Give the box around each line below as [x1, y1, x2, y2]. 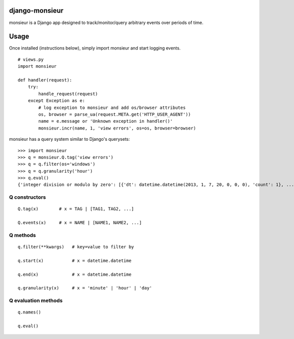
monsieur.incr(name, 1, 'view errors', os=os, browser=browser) [38, 125, 196, 131]
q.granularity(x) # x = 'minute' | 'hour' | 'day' [18, 285, 152, 291]
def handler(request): [18, 77, 73, 83]
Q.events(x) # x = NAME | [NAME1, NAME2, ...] [18, 220, 142, 226]
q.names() [18, 310, 41, 315]
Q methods [9, 232, 36, 238]
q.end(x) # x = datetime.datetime [18, 271, 132, 277]
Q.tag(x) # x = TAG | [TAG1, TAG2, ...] [18, 206, 134, 212]
